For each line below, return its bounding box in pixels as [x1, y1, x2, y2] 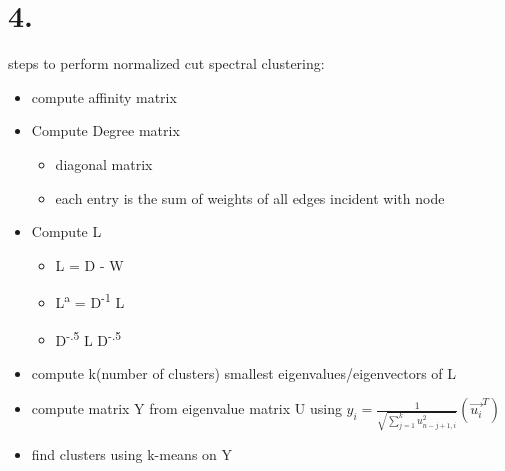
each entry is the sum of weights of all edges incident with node [55, 187, 445, 208]
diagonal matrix [55, 153, 153, 174]
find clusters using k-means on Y [31, 444, 233, 465]
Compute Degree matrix [31, 120, 180, 141]
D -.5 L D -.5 [55, 326, 121, 350]
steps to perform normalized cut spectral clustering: [8, 53, 325, 74]
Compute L [31, 221, 102, 242]
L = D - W [55, 254, 124, 275]
